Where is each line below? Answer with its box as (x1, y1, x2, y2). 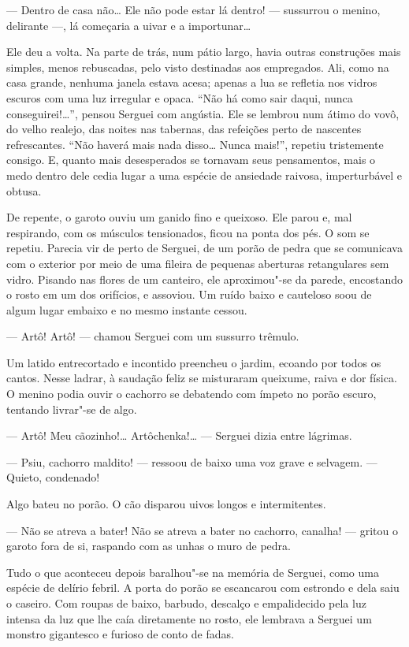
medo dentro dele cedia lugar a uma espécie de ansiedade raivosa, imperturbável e (6, 166, 403, 183)
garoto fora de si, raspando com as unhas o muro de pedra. (6, 537, 292, 554)
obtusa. (6, 182, 42, 199)
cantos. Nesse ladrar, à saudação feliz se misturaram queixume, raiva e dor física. (6, 370, 397, 386)
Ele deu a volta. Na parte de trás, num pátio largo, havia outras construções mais (6, 43, 401, 60)
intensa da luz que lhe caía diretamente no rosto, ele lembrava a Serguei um (6, 610, 372, 627)
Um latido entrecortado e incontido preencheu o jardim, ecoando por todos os (6, 354, 381, 370)
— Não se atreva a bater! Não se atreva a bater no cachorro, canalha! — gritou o (6, 522, 398, 538)
